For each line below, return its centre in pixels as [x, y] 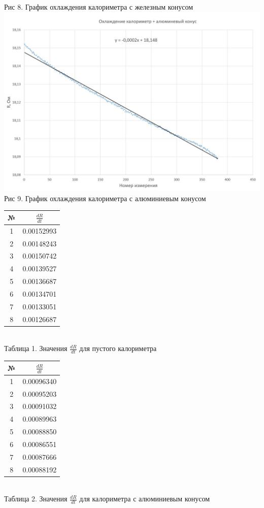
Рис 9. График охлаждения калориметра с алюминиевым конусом [105, 198]
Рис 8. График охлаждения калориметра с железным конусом [99, 7]
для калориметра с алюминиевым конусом [145, 499]
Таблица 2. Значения [36, 499]
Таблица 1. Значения [36, 348]
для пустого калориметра [118, 348]
